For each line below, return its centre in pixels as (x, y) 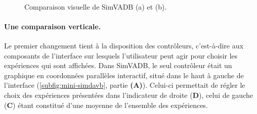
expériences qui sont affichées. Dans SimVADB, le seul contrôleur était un (118, 65)
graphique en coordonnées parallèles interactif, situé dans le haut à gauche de (124, 75)
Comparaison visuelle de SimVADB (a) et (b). (96, 6)
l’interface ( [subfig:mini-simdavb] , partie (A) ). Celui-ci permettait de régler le (125, 85)
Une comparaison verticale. (53, 26)
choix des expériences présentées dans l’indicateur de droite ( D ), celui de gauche (128, 95)
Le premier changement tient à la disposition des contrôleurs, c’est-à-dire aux (124, 45)
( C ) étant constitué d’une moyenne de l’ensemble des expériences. (106, 105)
